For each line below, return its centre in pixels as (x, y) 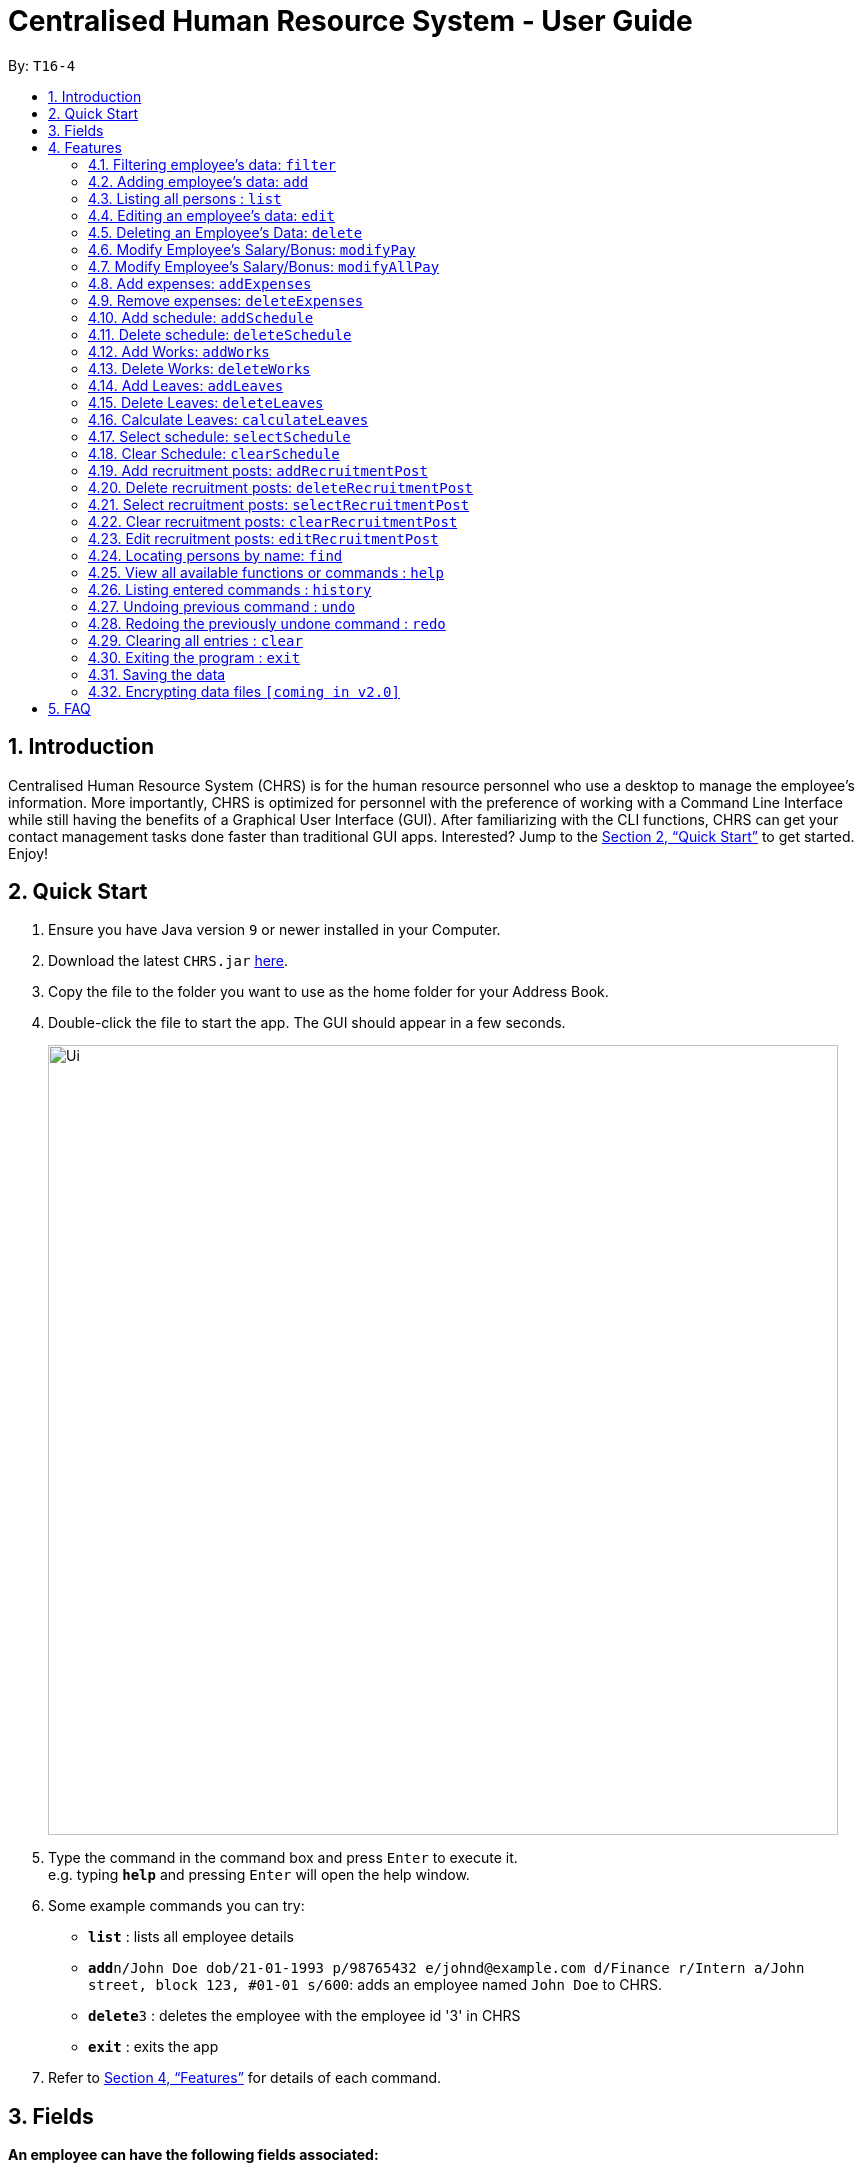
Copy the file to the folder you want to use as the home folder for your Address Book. (328, 992)
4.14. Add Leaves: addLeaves (186, 385)
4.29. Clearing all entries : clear (195, 640)
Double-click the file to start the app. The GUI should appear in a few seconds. (307, 1023)
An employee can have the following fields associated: (193, 2155)
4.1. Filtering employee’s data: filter (212, 164)
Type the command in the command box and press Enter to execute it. (283, 1858)
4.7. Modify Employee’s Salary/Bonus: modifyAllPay (264, 266)
